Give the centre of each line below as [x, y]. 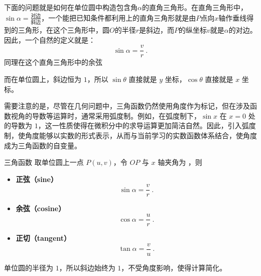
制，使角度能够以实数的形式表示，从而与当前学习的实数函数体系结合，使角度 [130, 135]
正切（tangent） [43, 238]
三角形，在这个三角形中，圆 [63, 30]
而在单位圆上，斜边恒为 [43, 79]
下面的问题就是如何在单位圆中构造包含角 [71, 7]
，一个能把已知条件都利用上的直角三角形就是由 [119, 17]
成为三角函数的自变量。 [43, 145]
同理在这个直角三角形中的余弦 [53, 62]
